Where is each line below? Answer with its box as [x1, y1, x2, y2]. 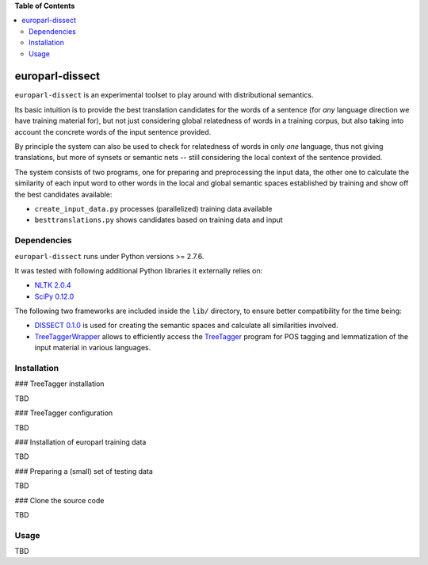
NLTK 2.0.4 [34, 281, 71, 290]
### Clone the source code [14, 495, 105, 505]
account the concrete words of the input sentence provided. [14, 127, 212, 136]
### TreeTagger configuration [14, 408, 113, 418]
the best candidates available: [14, 189, 113, 199]
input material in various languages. [34, 343, 151, 353]
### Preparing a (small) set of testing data [14, 466, 154, 475]
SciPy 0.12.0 [34, 292, 75, 301]
